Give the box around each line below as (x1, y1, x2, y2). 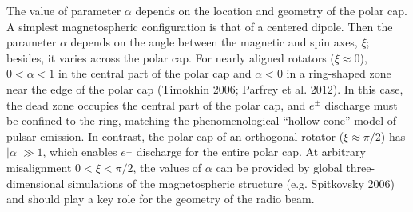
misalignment (6, 158, 72, 175)
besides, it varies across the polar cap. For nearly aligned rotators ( (6, 49, 335, 66)
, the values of (133, 158, 202, 175)
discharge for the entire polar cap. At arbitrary (136, 143, 366, 160)
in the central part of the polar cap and (58, 65, 252, 82)
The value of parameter (6, 2, 121, 18)
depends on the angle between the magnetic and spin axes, (70, 34, 358, 50)
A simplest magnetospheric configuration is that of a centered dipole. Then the (6, 18, 393, 34)
